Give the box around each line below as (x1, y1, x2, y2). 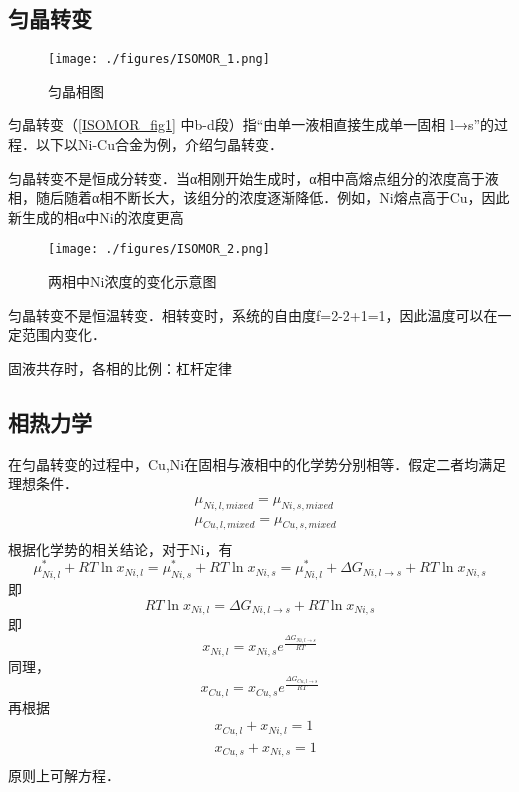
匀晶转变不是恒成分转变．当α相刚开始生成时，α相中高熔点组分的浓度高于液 (8, 167, 499, 188)
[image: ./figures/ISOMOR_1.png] (48, 52, 270, 67)
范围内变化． (21, 324, 106, 345)
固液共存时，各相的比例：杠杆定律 (8, 357, 232, 378)
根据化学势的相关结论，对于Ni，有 (8, 538, 233, 559)
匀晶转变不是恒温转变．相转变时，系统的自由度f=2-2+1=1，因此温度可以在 (8, 304, 498, 325)
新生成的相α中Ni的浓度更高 (8, 206, 184, 227)
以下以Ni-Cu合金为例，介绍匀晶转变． (35, 134, 283, 155)
